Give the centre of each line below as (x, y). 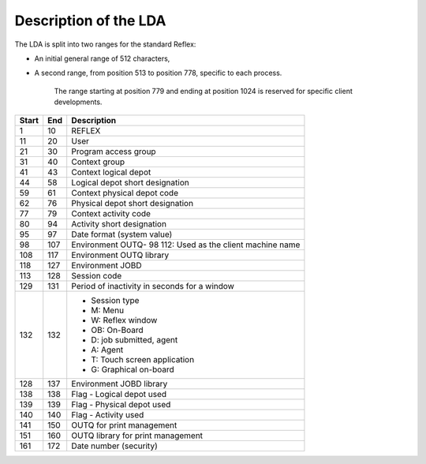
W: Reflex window (124, 320)
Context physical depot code (125, 193)
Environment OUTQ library (120, 255)
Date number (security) (114, 446)
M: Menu (108, 310)
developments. (78, 102)
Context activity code (111, 213)
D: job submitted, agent (135, 339)
